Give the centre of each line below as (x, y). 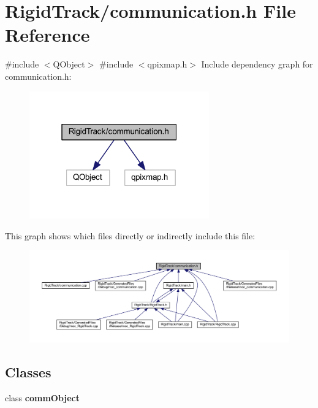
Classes (28, 371)
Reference (47, 35)
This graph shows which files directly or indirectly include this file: (130, 235)
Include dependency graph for (257, 64)
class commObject (43, 397)
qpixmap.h (167, 64)
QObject (69, 64)
